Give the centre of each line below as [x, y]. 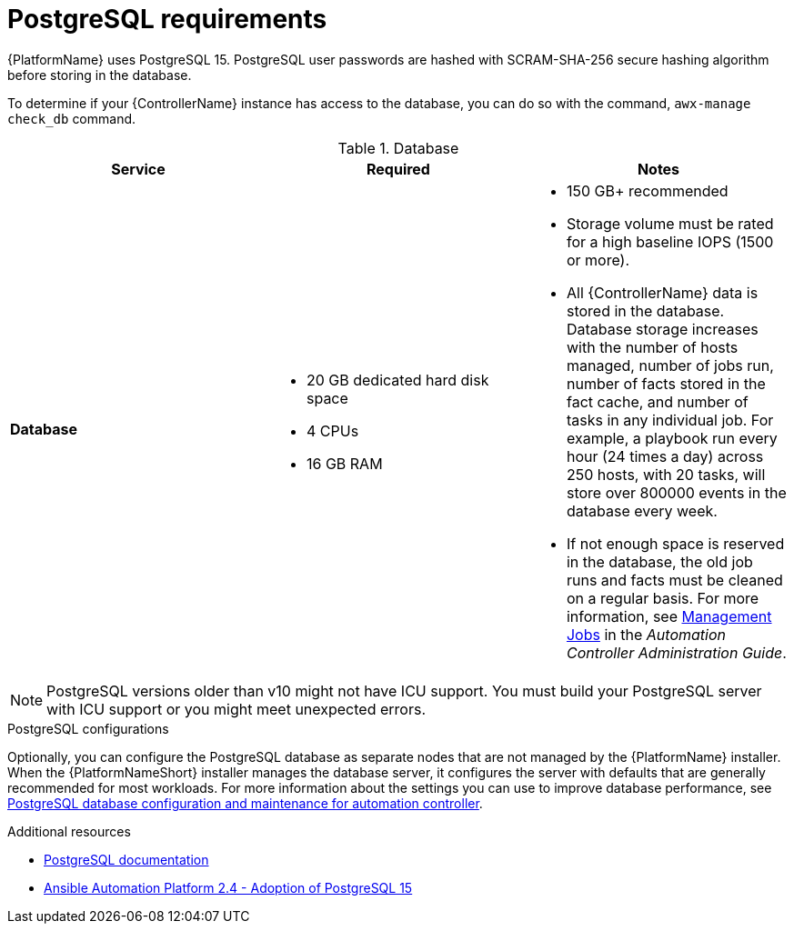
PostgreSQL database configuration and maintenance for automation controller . [245, 803]
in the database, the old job [659, 561]
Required [398, 169]
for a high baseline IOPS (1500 [670, 241]
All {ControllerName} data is [662, 292]
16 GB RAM [344, 463]
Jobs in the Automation [646, 634]
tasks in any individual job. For [670, 420]
